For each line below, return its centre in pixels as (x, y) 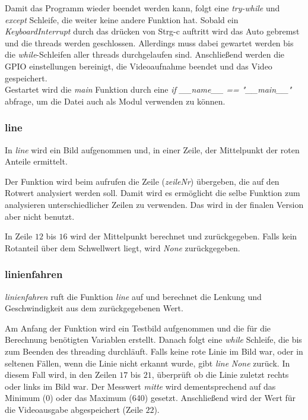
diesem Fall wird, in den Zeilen (61, 375)
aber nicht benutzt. (40, 216)
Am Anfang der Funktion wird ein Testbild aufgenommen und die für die (138, 328)
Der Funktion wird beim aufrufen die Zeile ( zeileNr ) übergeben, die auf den (142, 181)
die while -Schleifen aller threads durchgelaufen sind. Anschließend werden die (145, 54)
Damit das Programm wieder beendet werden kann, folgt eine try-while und (142, 8)
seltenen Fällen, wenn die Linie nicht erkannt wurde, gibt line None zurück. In (147, 363)
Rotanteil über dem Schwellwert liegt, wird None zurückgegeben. (123, 247)
